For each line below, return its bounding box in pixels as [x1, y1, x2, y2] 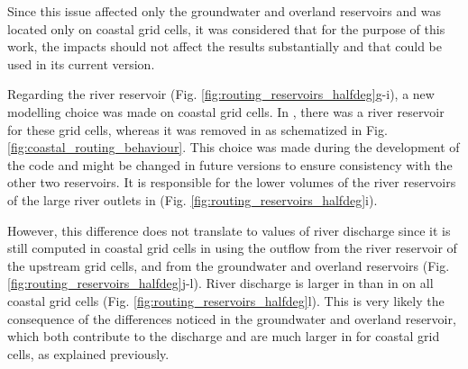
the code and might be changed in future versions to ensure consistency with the [7, 155, 453, 174]
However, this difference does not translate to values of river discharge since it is [7, 220, 451, 239]
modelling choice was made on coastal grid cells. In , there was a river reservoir [7, 102, 445, 121]
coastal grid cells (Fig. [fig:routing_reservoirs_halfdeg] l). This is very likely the [7, 291, 445, 310]
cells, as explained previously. [7, 344, 170, 363]
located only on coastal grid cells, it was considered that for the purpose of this [7, 19, 445, 38]
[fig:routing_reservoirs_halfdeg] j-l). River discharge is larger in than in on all [7, 274, 434, 292]
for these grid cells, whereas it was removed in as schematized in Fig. [7, 120, 388, 139]
